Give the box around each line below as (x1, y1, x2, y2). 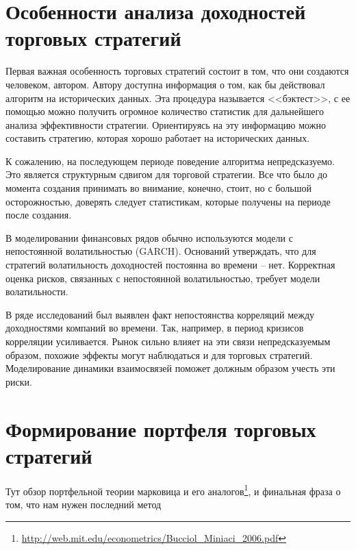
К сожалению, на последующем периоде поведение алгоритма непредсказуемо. (5, 153, 335, 168)
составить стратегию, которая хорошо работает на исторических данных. (5, 131, 310, 145)
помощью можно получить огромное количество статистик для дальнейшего (5, 104, 324, 118)
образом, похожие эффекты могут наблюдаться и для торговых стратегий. (5, 347, 313, 362)
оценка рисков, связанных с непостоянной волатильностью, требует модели (5, 271, 320, 285)
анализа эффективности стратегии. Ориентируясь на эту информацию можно (5, 117, 326, 132)
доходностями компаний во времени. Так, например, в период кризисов (5, 321, 304, 335)
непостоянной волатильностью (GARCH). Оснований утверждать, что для (5, 244, 316, 258)
